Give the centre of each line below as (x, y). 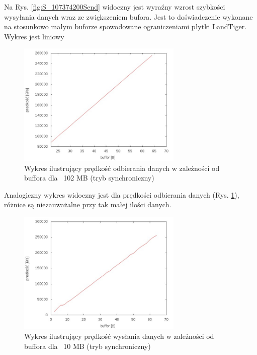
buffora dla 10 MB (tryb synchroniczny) (88, 346)
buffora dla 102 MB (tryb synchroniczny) (89, 178)
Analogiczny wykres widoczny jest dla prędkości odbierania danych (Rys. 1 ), (122, 194)
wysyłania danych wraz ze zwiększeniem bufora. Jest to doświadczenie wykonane (128, 16)
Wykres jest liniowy (34, 36)
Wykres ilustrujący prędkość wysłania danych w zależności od (119, 336)
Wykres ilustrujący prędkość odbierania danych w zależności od (122, 168)
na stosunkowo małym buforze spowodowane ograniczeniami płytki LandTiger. (125, 26)
